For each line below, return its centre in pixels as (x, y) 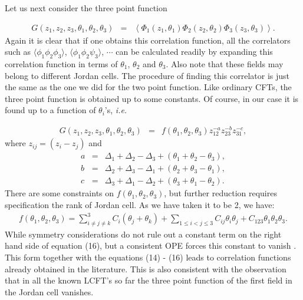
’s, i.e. (116, 110)
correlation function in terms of (61, 64)
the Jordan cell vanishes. (49, 291)
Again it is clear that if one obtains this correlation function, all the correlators (148, 40)
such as (18, 52)
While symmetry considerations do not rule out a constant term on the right (143, 234)
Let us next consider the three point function (86, 8)
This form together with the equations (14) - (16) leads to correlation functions (148, 257)
